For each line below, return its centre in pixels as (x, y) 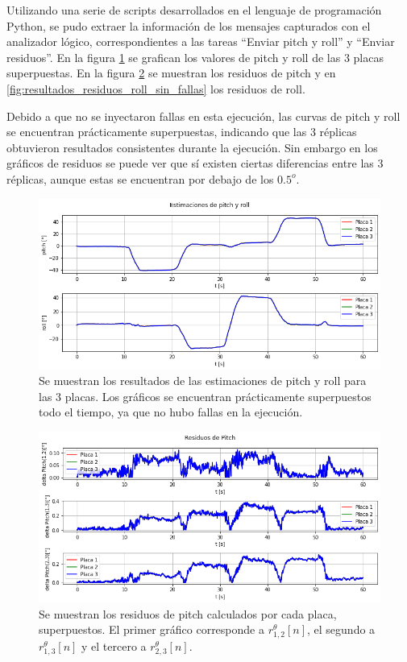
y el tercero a (114, 646)
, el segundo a (341, 629)
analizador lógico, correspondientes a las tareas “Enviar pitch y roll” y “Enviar (201, 41)
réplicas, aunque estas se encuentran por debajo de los (140, 178)
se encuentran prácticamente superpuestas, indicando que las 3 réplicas (182, 132)
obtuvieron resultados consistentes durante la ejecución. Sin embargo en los (192, 147)
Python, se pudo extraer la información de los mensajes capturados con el (189, 25)
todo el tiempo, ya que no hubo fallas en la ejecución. (171, 412)
